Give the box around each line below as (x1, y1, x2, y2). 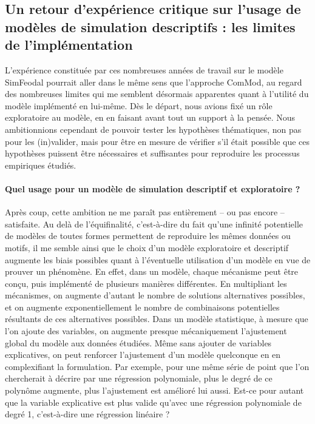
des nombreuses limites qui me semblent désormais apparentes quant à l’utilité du (5, 87, 309, 100)
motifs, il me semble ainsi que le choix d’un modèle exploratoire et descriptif (5, 241, 289, 254)
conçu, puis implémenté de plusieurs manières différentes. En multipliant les (5, 277, 287, 289)
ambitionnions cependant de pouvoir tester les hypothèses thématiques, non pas (5, 123, 302, 135)
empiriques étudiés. (5, 158, 76, 171)
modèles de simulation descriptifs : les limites (5, 17, 296, 36)
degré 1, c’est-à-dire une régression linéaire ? (5, 408, 170, 420)
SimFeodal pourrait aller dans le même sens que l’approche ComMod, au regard (5, 75, 302, 88)
